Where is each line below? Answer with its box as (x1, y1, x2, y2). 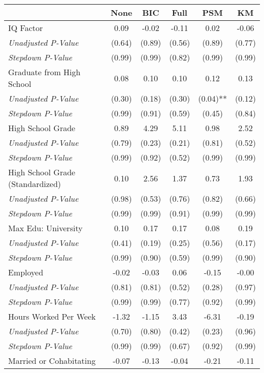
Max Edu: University (8, 222, 83, 234)
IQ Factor (8, 22, 43, 34)
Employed (8, 266, 44, 278)
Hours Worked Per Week (8, 310, 96, 322)
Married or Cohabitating (8, 355, 96, 366)
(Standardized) (8, 178, 61, 190)
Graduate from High (8, 66, 81, 78)
